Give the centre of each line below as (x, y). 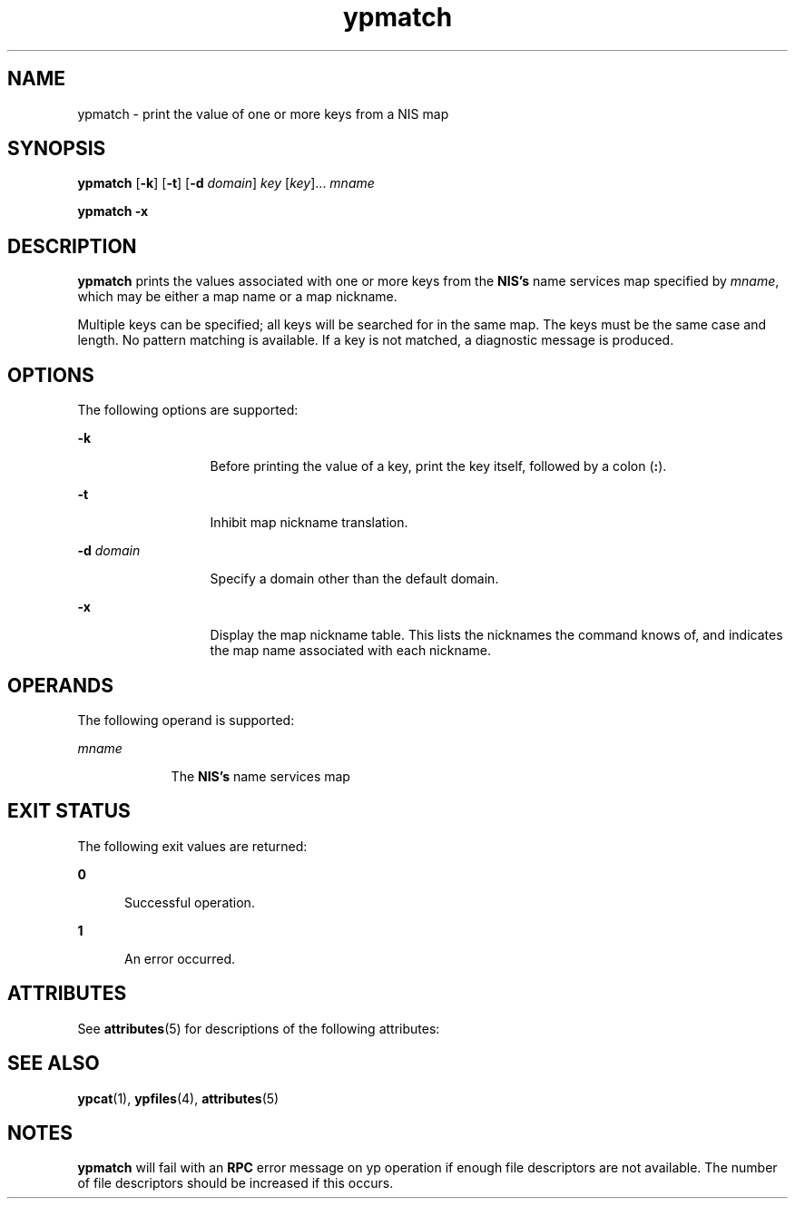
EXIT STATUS (69, 811)
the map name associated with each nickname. (351, 651)
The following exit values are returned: (192, 846)
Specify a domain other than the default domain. (354, 579)
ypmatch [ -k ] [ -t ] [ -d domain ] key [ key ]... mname (226, 183)
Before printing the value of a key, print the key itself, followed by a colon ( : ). (438, 466)
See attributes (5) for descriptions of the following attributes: (259, 1028)
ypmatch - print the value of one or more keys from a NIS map (263, 113)
